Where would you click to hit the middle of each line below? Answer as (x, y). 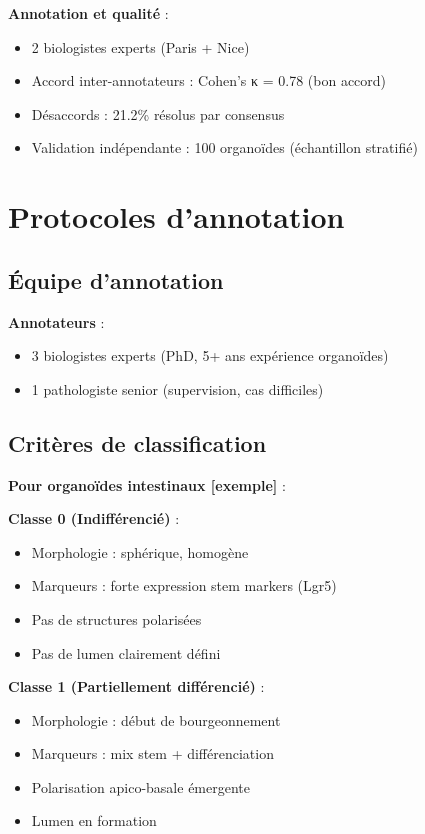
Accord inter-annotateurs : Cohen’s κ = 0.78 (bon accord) (209, 80)
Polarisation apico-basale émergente (140, 786)
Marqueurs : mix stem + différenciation (152, 753)
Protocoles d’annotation (176, 216)
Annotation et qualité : (88, 13)
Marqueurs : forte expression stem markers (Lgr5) (184, 585)
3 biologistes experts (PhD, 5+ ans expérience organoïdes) (210, 355)
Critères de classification (137, 442)
